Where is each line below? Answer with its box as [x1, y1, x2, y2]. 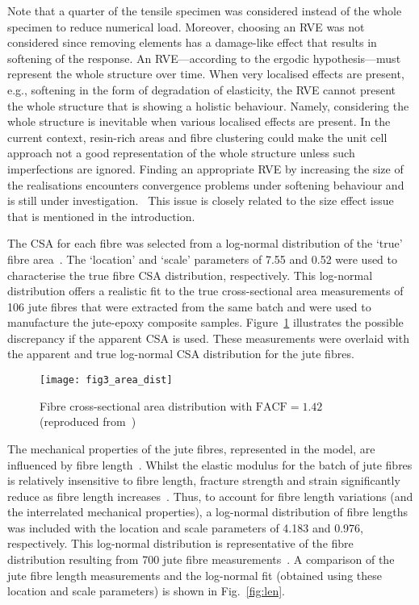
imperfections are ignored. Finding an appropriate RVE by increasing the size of [7, 160, 404, 177]
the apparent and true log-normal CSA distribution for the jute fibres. [7, 345, 354, 362]
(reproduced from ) [40, 413, 136, 430]
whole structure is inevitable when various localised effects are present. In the [7, 113, 391, 130]
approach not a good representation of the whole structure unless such [7, 144, 355, 161]
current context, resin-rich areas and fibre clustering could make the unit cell [7, 128, 388, 145]
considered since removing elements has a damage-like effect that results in [7, 34, 377, 51]
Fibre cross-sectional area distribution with [40, 397, 253, 414]
